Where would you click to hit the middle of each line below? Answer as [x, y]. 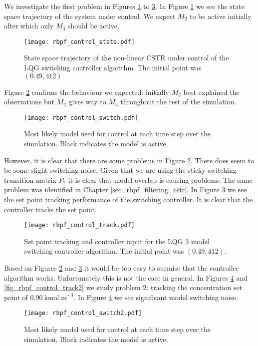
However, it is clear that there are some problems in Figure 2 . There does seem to [129, 160]
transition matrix [30, 179]
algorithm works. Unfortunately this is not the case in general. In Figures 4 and [126, 277]
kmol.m [56, 298]
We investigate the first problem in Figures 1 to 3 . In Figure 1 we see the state [124, 6]
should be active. [93, 26]
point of [16, 297]
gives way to [87, 102]
